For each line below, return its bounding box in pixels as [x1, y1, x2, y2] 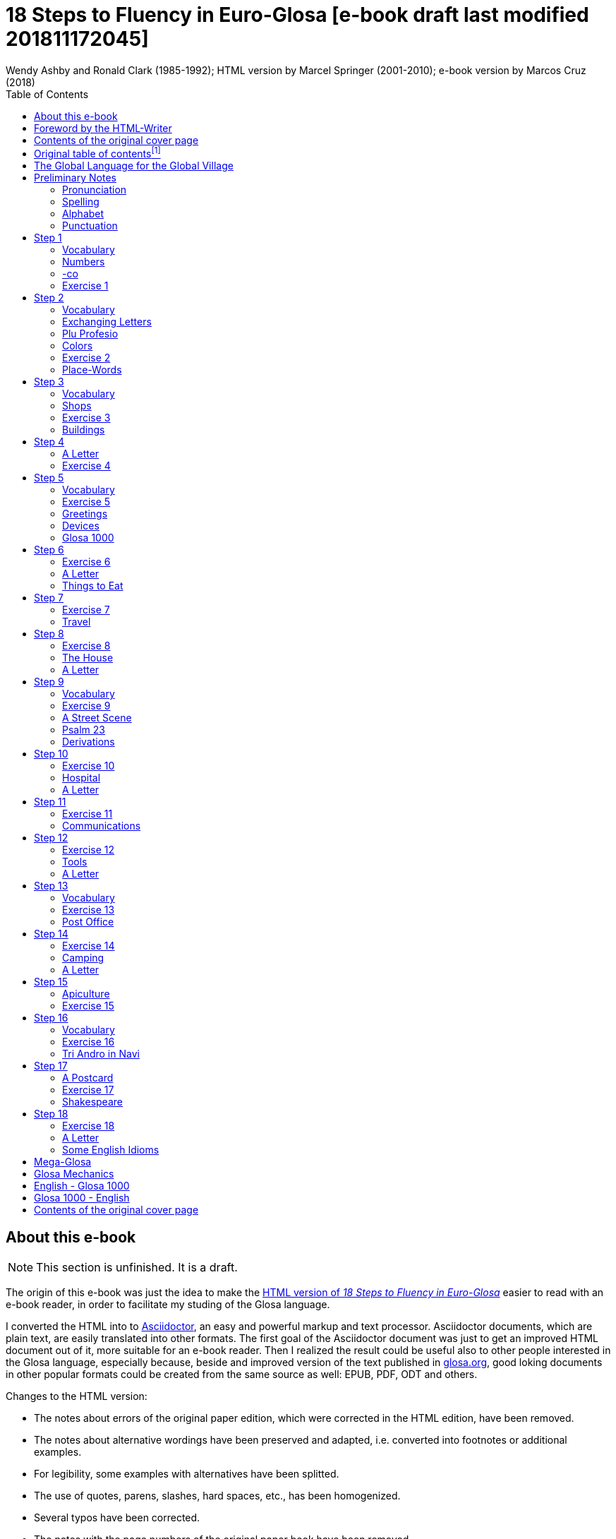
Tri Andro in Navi [62, 1048, 140, 1060]
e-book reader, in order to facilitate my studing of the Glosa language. [6, 1298, 330, 1311]
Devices [62, 520, 99, 532]
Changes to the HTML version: [6, 1390, 147, 1403]
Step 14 [34, 928, 68, 940]
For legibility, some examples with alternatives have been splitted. [34, 1468, 339, 1480]
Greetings [62, 508, 108, 520]
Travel [62, 616, 91, 628]
